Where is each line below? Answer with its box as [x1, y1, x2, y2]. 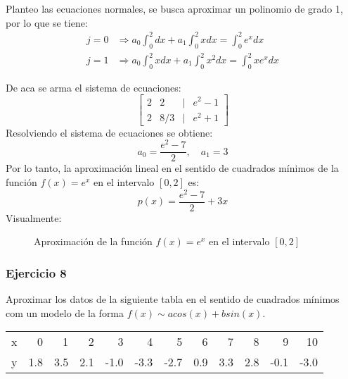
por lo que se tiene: [6, 15, 88, 30]
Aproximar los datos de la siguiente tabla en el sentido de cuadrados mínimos [6, 292, 340, 306]
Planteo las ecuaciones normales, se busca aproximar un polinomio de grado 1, [6, 1, 343, 15]
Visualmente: [6, 210, 62, 225]
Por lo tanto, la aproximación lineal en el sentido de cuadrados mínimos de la [6, 161, 339, 175]
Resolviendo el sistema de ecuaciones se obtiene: [6, 125, 213, 139]
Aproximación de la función [34, 234, 153, 249]
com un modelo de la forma [6, 305, 124, 320]
